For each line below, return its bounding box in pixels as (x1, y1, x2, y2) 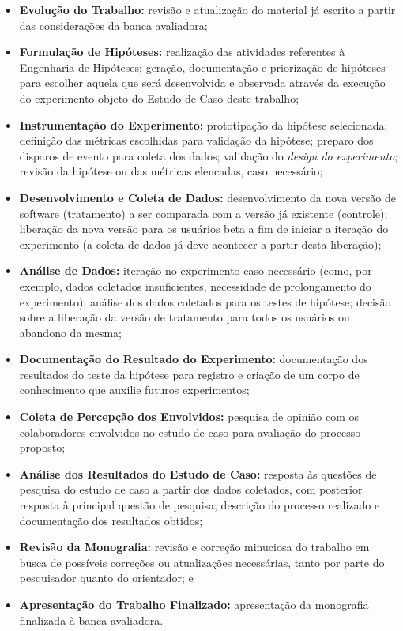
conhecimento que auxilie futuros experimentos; (19, 381, 250, 398)
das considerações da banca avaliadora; (19, 17, 208, 33)
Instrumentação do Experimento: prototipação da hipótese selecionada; (19, 116, 388, 133)
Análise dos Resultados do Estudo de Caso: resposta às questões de (19, 465, 377, 482)
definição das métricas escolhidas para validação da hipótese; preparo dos (19, 132, 374, 148)
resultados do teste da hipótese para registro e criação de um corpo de (19, 366, 360, 382)
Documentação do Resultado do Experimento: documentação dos (19, 351, 368, 367)
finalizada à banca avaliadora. (19, 611, 164, 628)
